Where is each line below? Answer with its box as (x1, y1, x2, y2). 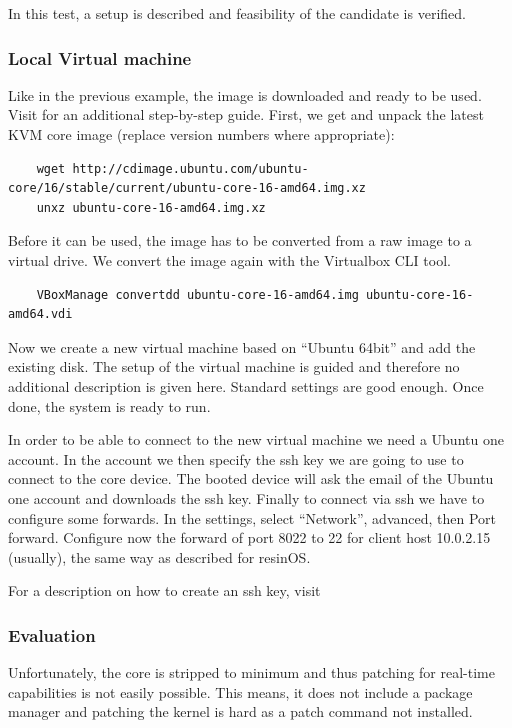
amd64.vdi (8, 307, 73, 322)
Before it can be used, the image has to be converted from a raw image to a (8, 230, 472, 251)
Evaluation (8, 622, 96, 647)
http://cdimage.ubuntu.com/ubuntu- (72, 161, 309, 176)
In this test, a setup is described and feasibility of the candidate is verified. (8, 3, 466, 23)
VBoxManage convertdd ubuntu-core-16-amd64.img (36, 287, 359, 302)
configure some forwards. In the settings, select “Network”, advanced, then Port (8, 507, 497, 528)
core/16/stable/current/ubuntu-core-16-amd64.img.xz (8, 181, 366, 196)
